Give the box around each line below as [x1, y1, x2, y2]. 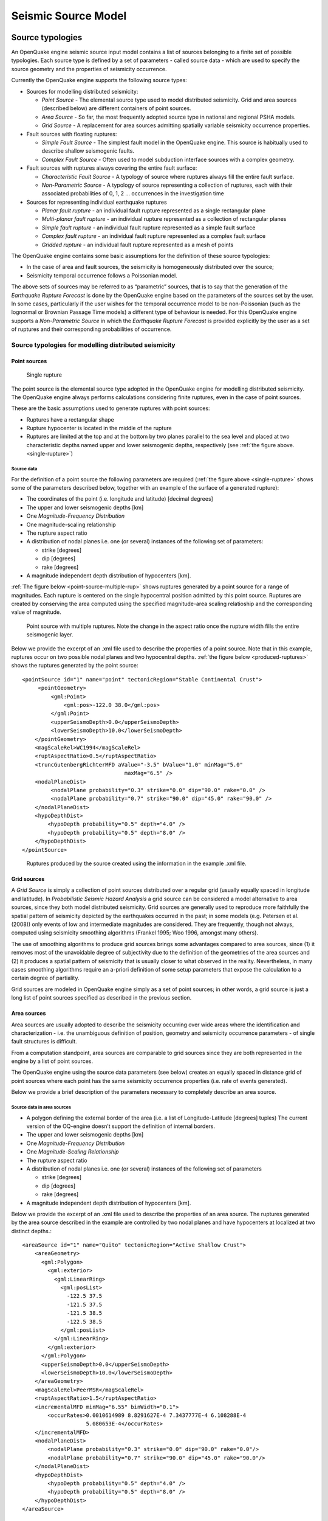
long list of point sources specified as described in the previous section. [11, 994, 192, 1001]
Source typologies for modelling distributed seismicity [11, 341, 176, 349]
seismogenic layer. [26, 631, 73, 638]
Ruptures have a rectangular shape [26, 416, 115, 423]
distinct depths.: [11, 1227, 52, 1234]
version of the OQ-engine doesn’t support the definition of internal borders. [26, 1122, 216, 1130]
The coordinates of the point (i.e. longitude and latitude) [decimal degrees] [26, 495, 214, 503]
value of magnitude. [11, 608, 61, 616]
